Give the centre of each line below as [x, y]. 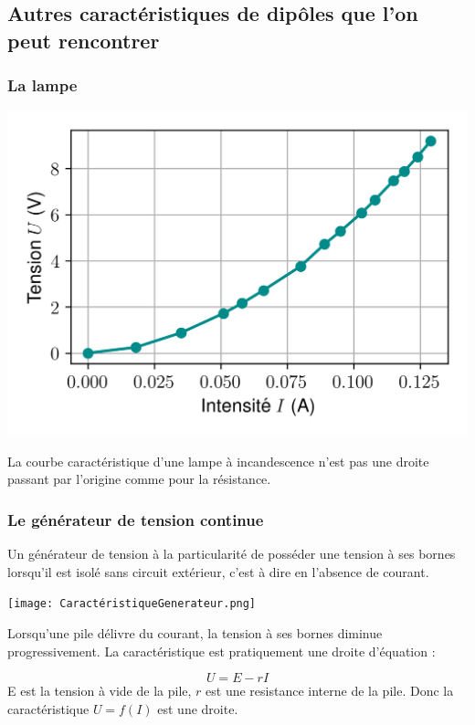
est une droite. [198, 708]
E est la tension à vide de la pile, [100, 691]
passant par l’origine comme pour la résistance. [139, 479]
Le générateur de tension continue [136, 519]
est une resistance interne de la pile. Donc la [330, 691]
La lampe [42, 85]
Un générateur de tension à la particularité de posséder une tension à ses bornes [232, 554]
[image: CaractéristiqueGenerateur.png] [132, 604]
